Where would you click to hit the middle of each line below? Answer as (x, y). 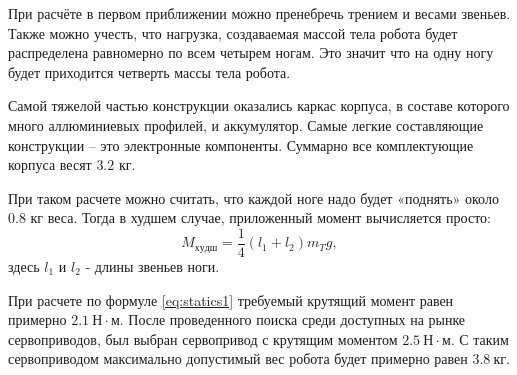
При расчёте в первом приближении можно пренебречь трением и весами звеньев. (259, 13)
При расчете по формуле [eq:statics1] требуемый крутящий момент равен (231, 299)
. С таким (479, 338)
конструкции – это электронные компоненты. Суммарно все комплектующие (241, 144)
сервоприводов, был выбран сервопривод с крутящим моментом (203, 338)
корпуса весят (50, 164)
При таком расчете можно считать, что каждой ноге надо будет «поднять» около (253, 197)
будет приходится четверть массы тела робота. (149, 71)
